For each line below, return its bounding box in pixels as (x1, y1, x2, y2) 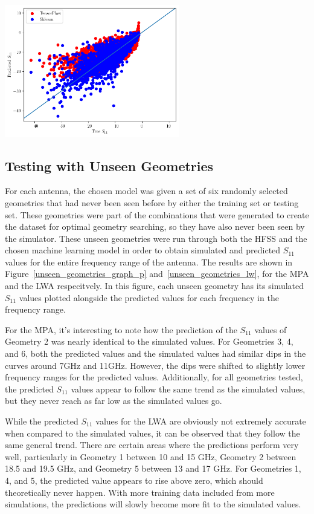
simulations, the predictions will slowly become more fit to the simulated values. (5, 498, 301, 510)
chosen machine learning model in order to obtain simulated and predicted (5, 244, 281, 256)
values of (254, 323, 287, 336)
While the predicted (5, 415, 78, 427)
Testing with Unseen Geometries (5, 156, 214, 175)
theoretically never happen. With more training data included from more (5, 486, 275, 498)
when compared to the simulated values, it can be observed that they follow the (5, 426, 300, 439)
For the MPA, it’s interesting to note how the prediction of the (5, 323, 237, 336)
